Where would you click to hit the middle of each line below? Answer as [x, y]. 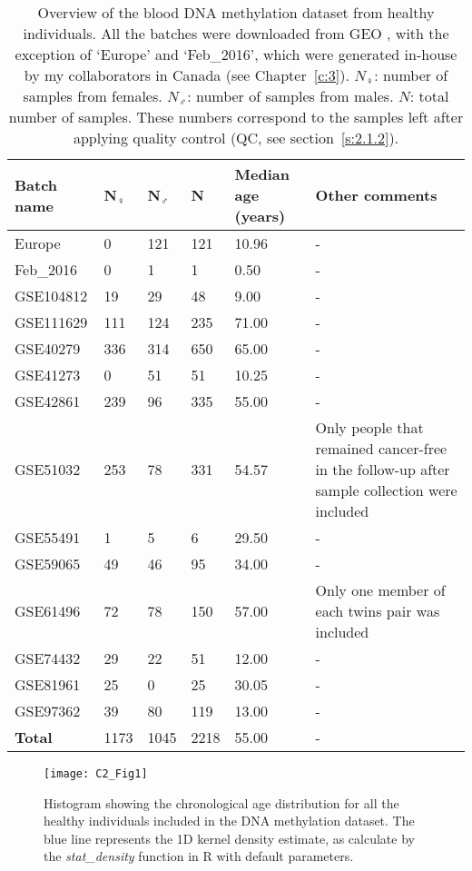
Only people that [369, 427]
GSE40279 [48, 348]
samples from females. [93, 96]
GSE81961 [48, 684]
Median [262, 174]
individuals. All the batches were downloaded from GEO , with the [236, 33]
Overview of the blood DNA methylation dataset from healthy [236, 12]
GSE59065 [48, 564]
